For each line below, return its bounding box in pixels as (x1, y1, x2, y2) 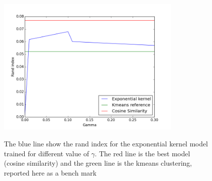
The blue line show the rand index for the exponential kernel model (4, 138, 208, 148)
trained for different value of (4, 148, 89, 158)
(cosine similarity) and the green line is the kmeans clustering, (4, 158, 192, 168)
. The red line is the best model (95, 148, 190, 158)
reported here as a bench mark (4, 167, 97, 178)
